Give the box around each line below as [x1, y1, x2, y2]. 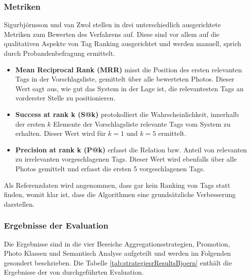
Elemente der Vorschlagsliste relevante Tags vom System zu [53, 118, 231, 129]
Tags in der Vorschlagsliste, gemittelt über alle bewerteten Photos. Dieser [15, 74, 234, 84]
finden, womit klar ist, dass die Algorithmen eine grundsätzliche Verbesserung [4, 189, 236, 199]
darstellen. [4, 198, 35, 209]
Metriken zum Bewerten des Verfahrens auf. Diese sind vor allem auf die [4, 29, 220, 39]
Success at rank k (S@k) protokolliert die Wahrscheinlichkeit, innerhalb [15, 109, 239, 119]
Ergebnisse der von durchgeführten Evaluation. [4, 267, 144, 277]
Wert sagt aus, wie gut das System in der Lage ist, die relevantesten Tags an [15, 83, 244, 93]
